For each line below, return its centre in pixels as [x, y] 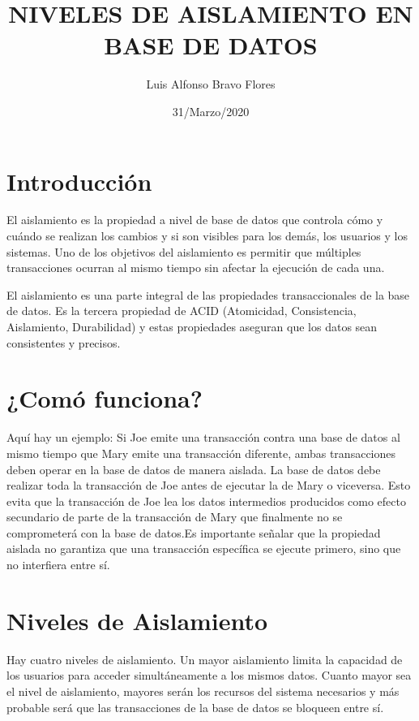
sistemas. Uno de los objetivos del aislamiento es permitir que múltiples [184, 251]
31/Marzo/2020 [211, 111]
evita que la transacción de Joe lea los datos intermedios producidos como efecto [206, 501]
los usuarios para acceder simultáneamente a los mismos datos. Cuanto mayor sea [209, 675]
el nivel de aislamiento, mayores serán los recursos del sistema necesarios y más [203, 691]
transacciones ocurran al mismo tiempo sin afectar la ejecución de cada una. [196, 268]
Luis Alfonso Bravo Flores [211, 84]
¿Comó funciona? [105, 398]
